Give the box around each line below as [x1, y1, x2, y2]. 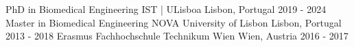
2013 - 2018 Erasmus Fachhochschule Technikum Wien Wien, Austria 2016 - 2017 [5, 29, 349, 43]
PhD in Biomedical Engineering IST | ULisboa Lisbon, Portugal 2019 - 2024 [5, 2, 327, 16]
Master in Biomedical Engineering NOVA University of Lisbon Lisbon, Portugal [5, 15, 342, 29]
